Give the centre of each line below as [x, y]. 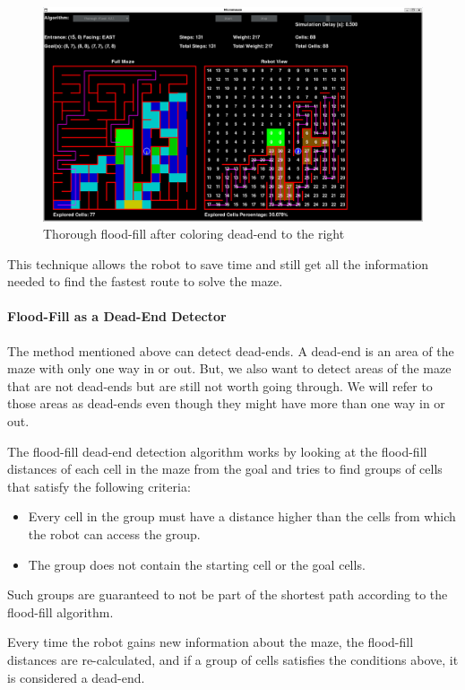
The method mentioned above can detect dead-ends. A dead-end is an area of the [231, 350]
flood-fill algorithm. [60, 611]
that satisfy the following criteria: [99, 486]
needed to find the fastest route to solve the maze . [145, 281]
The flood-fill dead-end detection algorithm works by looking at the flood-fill [217, 451]
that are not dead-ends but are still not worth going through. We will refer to [220, 385]
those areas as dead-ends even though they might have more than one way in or [226, 403]
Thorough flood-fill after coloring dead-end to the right [194, 234]
